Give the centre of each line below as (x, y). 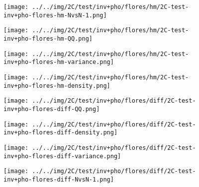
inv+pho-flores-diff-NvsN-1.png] (59, 179)
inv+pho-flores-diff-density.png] (61, 133)
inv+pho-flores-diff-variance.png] (62, 156)
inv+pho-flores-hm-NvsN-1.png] (55, 15)
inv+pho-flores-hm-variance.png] (59, 62)
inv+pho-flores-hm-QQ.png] (48, 38)
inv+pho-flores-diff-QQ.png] (52, 109)
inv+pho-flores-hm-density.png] (57, 86)
